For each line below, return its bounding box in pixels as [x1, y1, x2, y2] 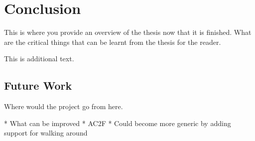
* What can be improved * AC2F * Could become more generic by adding [4, 118, 231, 128]
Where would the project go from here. [4, 101, 123, 112]
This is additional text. [4, 53, 74, 64]
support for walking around [4, 128, 88, 138]
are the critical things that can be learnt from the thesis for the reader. [4, 36, 221, 47]
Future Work [4, 78, 72, 93]
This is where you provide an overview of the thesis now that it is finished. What [4, 27, 252, 37]
